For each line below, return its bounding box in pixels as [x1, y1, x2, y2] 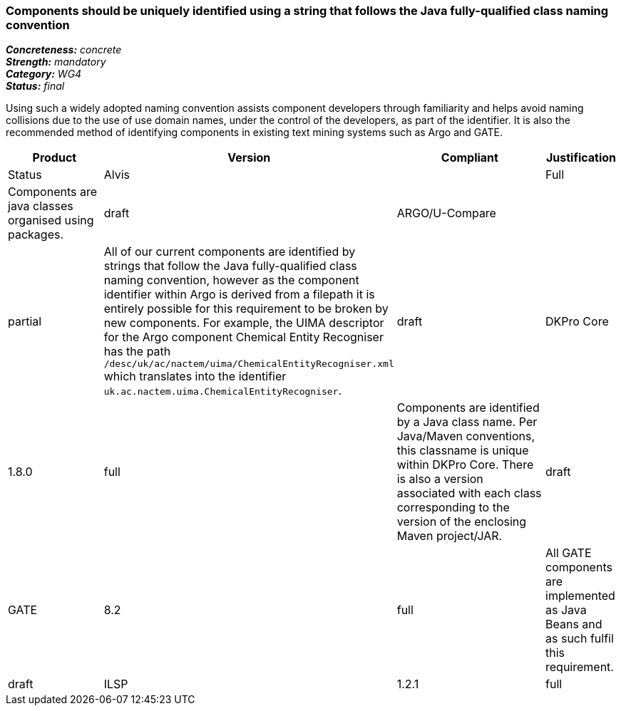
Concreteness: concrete [6, 43, 122, 56]
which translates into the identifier [103, 369, 287, 384]
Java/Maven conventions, [396, 429, 535, 444]
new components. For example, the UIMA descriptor [103, 316, 384, 331]
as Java [545, 603, 587, 618]
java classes [8, 199, 73, 214]
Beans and [545, 617, 602, 632]
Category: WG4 [6, 68, 82, 81]
